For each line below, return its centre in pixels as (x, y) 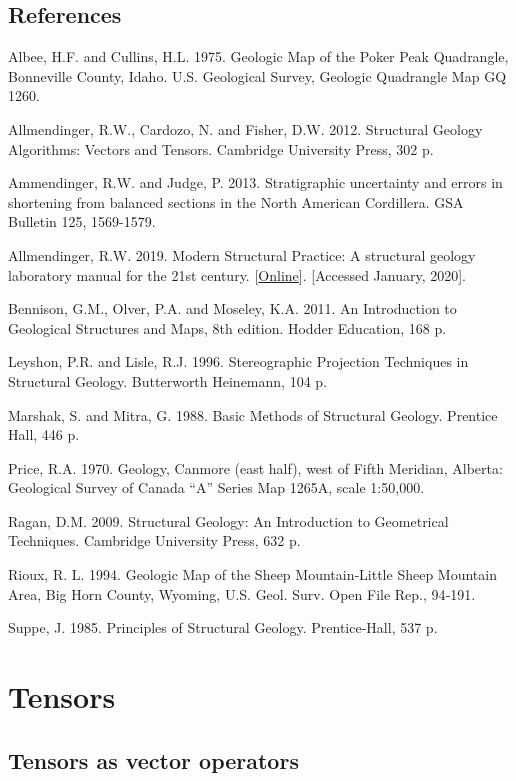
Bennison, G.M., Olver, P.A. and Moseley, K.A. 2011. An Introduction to (232, 308)
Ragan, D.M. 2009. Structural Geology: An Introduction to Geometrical (228, 520)
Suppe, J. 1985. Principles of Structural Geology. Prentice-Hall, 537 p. (223, 627)
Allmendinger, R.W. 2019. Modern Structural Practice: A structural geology (242, 254)
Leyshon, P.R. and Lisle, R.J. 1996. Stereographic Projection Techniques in (238, 361)
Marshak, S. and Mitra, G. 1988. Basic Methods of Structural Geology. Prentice (253, 414)
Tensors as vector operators (153, 759)
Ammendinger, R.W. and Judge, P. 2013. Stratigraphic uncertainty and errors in (255, 182)
